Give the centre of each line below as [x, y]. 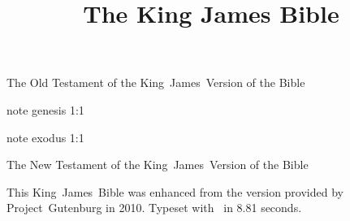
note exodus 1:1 [45, 137]
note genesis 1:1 [45, 109]
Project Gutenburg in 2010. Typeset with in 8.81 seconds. [154, 208]
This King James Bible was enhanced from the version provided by [175, 191]
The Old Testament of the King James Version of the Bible [156, 82]
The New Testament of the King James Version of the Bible [158, 165]
